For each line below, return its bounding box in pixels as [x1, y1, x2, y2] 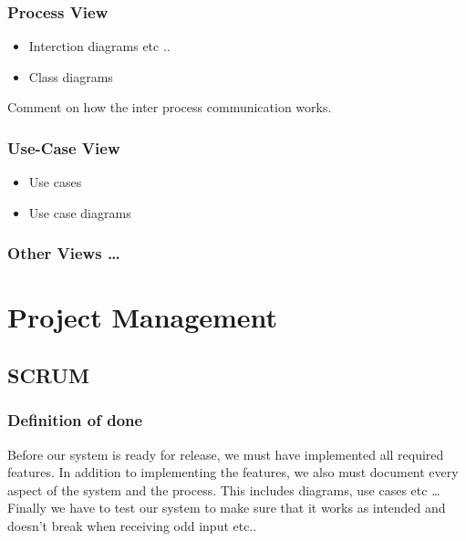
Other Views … [7, 242, 120, 265]
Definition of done [7, 409, 143, 432]
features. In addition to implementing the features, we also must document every [7, 463, 459, 482]
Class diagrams [28, 67, 113, 86]
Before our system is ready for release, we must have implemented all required [7, 444, 444, 463]
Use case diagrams [28, 203, 131, 222]
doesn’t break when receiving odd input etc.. [7, 516, 257, 535]
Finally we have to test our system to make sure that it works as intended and [7, 498, 446, 517]
